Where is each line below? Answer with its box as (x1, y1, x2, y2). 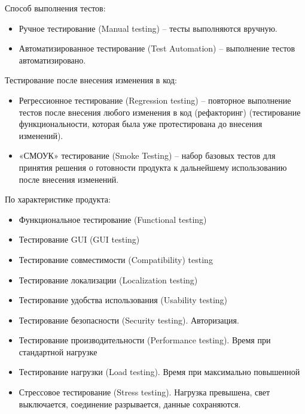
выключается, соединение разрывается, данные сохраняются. (19, 397, 241, 410)
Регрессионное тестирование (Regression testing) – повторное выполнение (19, 93, 291, 106)
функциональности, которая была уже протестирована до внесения (19, 117, 263, 130)
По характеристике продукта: (5, 193, 111, 206)
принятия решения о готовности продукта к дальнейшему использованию (19, 161, 287, 173)
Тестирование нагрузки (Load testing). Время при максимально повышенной (19, 365, 300, 378)
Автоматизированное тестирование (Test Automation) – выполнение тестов (19, 42, 295, 55)
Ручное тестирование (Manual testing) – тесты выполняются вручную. (19, 22, 277, 34)
